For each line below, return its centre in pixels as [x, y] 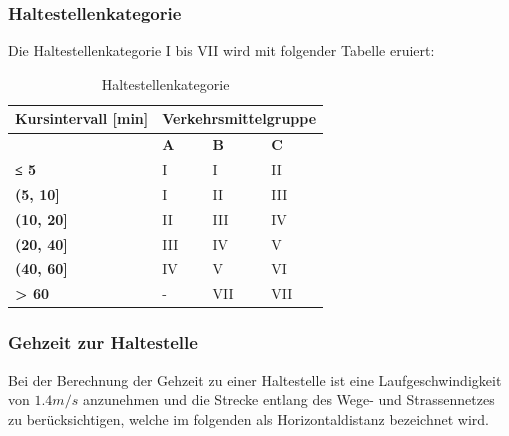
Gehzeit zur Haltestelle [103, 342]
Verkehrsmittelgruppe [239, 118]
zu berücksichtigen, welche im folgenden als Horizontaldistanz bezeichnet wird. [248, 418]
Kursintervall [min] [82, 118]
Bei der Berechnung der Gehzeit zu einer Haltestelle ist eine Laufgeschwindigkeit [255, 379]
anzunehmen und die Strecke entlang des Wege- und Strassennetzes [288, 399]
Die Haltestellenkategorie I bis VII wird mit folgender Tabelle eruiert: [221, 50]
